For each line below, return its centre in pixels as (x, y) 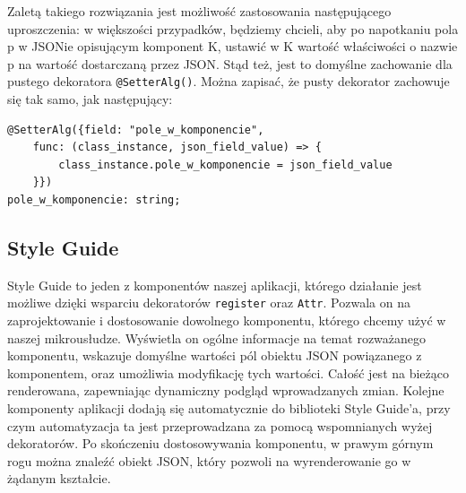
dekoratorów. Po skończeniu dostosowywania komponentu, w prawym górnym (220, 443)
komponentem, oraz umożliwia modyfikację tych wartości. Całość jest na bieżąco (229, 372)
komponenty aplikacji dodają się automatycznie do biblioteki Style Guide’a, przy (229, 408)
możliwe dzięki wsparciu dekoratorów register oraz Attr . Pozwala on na (209, 303)
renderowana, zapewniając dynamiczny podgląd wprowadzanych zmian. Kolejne (226, 390)
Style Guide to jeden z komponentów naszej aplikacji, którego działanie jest (215, 285)
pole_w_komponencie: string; (94, 200)
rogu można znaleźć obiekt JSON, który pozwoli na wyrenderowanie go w (209, 460)
